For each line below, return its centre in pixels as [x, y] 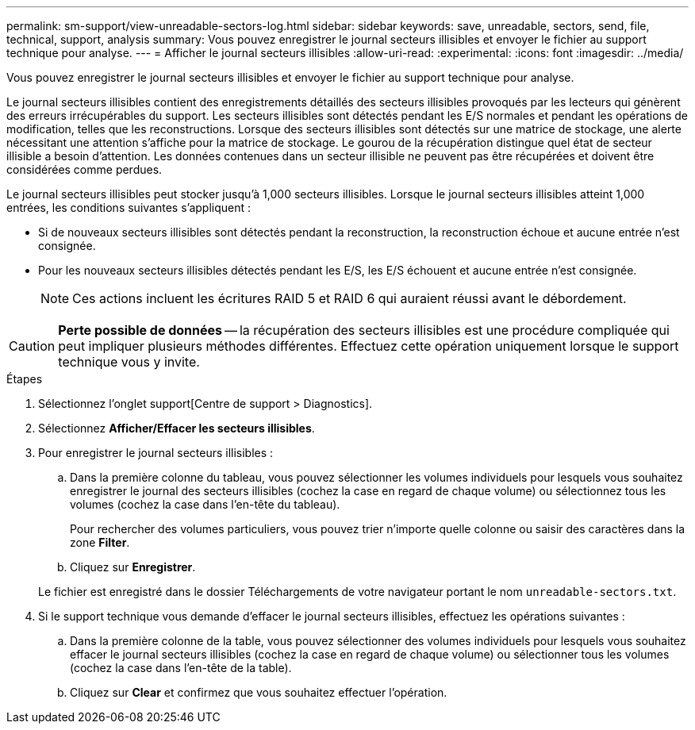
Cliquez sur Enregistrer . [133, 567]
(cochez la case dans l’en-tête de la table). [181, 668]
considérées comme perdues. [84, 169]
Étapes [25, 379]
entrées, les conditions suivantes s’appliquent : [129, 207]
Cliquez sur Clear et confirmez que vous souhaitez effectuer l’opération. [259, 692]
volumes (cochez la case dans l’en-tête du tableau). [205, 504]
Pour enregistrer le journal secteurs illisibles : [156, 453]
